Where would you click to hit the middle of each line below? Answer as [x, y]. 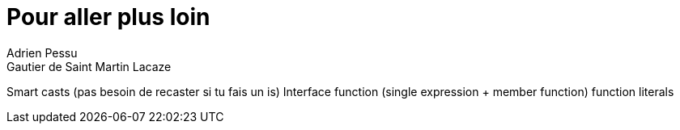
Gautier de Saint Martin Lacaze [89, 66]
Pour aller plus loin [108, 17]
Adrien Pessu [42, 52]
